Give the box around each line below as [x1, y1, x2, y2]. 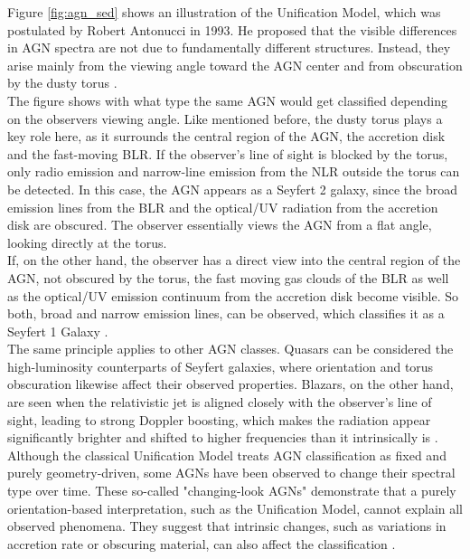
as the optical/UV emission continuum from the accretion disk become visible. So [7, 286, 458, 305]
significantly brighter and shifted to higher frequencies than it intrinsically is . [7, 428, 438, 447]
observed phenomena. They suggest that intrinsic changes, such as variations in [7, 516, 446, 535]
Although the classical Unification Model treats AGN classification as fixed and [7, 445, 446, 464]
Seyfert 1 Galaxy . [7, 321, 108, 340]
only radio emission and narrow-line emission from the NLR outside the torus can [7, 162, 460, 181]
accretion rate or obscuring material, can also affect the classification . [7, 534, 396, 553]
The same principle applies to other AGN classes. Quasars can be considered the [7, 339, 454, 358]
